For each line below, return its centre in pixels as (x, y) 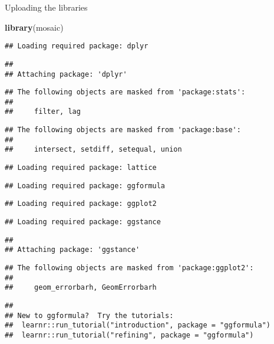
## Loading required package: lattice (81, 168)
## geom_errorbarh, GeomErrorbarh (81, 288)
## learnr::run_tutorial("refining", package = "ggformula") (129, 335)
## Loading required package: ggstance (83, 222)
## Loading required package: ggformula (85, 186)
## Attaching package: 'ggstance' (72, 250)
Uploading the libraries (46, 7)
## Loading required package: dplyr (77, 46)
